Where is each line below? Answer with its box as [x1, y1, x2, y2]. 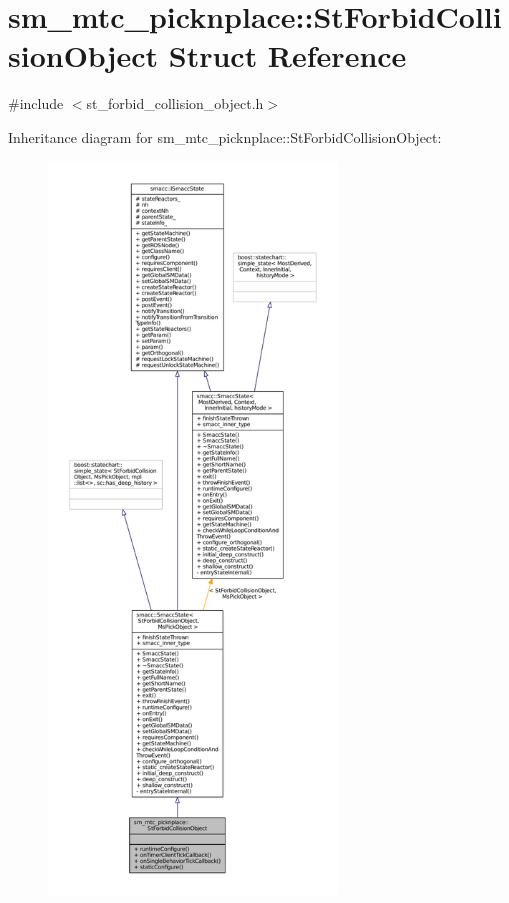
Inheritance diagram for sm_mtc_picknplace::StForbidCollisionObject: [8, 126, 442, 147]
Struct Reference [168, 35, 407, 76]
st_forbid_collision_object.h [86, 93, 264, 114]
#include [8, 93, 64, 114]
